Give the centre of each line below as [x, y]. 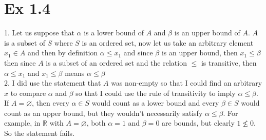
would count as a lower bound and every [155, 103]
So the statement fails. [40, 133]
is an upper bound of [207, 33]
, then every [51, 103]
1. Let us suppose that [39, 33]
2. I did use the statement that [53, 83]
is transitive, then [229, 62]
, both [96, 123]
